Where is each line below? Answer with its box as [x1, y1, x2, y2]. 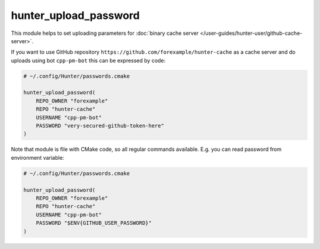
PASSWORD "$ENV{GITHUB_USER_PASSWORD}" [36, 219, 152, 227]
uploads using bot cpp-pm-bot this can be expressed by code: [11, 57, 166, 64]
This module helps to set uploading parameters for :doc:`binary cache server [11, 30, 199, 37]
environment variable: [11, 154, 65, 161]
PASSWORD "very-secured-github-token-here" [36, 122, 164, 130]
